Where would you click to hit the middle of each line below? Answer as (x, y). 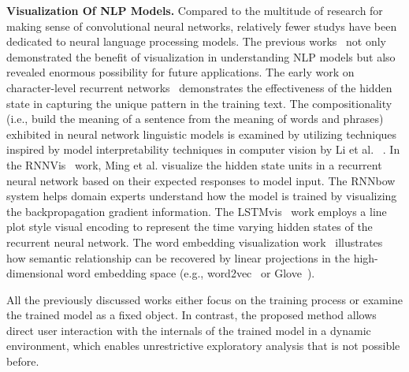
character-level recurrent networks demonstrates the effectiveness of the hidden (199, 87)
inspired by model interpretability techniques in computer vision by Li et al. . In (203, 149)
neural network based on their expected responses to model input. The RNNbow (201, 180)
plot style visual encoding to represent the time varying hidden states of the (190, 227)
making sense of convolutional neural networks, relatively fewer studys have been (202, 26)
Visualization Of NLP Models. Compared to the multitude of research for (195, 10)
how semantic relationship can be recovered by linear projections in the (178, 257)
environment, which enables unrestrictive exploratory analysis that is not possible (203, 346)
